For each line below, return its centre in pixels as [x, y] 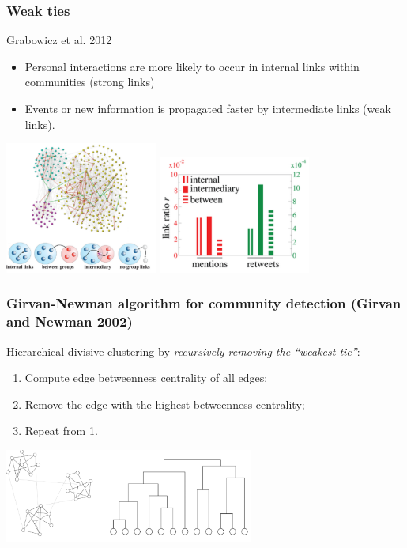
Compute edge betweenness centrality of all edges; [146, 378]
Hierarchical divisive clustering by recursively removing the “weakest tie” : [183, 351]
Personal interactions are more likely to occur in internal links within [192, 66]
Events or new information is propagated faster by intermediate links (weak [208, 108]
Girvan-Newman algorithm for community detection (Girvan [204, 303]
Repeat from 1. [61, 431]
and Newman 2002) [70, 321]
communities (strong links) [90, 82]
